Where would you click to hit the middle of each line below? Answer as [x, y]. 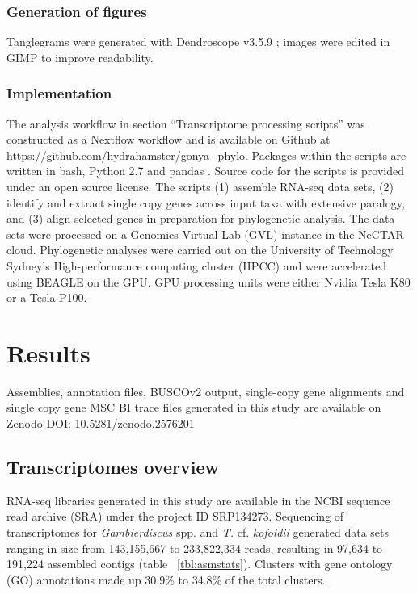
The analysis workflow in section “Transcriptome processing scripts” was [186, 123]
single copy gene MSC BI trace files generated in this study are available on [194, 407]
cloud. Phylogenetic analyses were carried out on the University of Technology [200, 250]
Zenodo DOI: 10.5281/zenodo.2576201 [101, 423]
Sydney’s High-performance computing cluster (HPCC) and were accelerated [196, 265]
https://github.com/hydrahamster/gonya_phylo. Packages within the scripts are [206, 155]
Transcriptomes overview [113, 467]
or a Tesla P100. [47, 297]
